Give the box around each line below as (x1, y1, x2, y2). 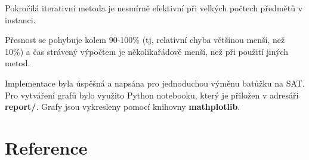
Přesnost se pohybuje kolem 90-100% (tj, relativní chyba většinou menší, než (5, 33, 285, 46)
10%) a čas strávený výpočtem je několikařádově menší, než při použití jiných (5, 45, 289, 57)
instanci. (5, 13, 36, 26)
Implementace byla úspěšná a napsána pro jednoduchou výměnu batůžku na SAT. (5, 76, 305, 89)
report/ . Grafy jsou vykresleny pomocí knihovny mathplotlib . (5, 100, 240, 113)
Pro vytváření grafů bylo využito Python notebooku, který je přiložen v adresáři (5, 88, 299, 101)
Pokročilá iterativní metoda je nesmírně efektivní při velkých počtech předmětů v (5, 2, 303, 14)
